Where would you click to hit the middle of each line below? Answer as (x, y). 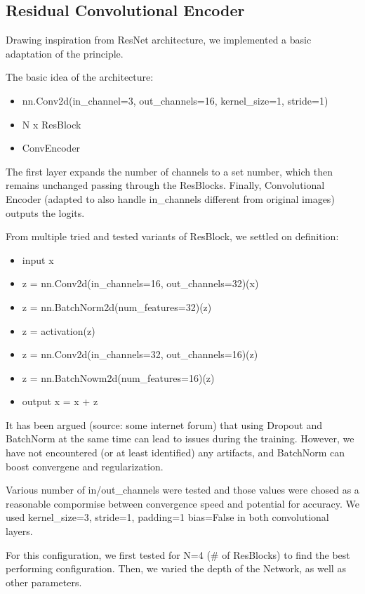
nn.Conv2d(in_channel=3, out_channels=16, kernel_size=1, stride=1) (175, 100)
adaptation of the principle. (65, 53)
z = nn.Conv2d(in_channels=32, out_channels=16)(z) (140, 354)
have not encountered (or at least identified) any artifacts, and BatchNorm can (175, 453)
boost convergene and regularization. (85, 466)
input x (38, 259)
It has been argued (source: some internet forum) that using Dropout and (164, 424)
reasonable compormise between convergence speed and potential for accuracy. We (182, 503)
